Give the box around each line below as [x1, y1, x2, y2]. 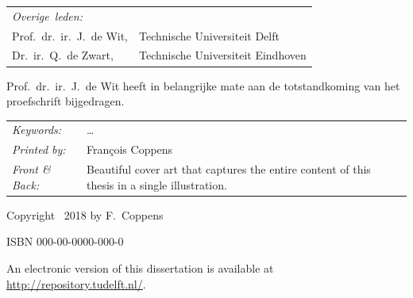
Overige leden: [12, 7, 83, 24]
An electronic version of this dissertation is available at [6, 260, 274, 277]
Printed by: [12, 141, 66, 158]
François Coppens [87, 141, 173, 158]
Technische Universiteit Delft [139, 27, 280, 44]
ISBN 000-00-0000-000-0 [6, 233, 124, 250]
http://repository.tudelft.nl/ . [6, 275, 146, 292]
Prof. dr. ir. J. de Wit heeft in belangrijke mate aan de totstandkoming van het [6, 77, 400, 94]
